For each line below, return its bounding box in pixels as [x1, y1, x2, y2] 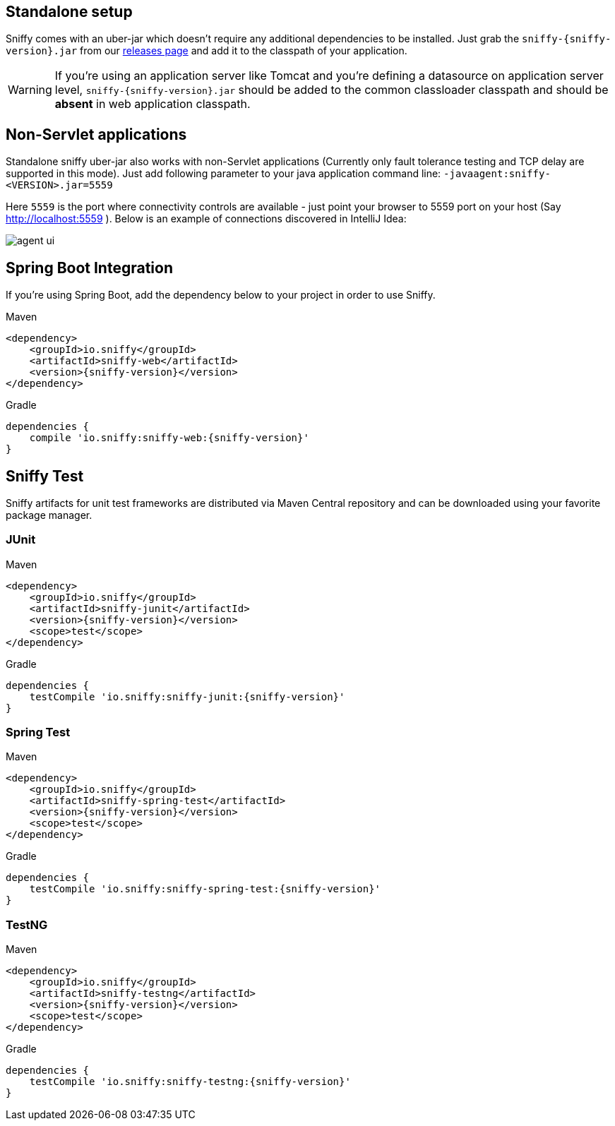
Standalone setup [6, 3, 133, 20]
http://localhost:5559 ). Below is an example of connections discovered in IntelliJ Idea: [6, 212, 407, 225]
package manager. [6, 508, 92, 521]
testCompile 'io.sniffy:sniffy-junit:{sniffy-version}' [29, 690, 345, 702]
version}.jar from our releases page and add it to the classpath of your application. [6, 44, 407, 57]
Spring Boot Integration [6, 258, 173, 277]
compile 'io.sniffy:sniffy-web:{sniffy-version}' [29, 432, 309, 444]
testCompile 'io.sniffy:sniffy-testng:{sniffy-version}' [29, 1076, 351, 1088]
